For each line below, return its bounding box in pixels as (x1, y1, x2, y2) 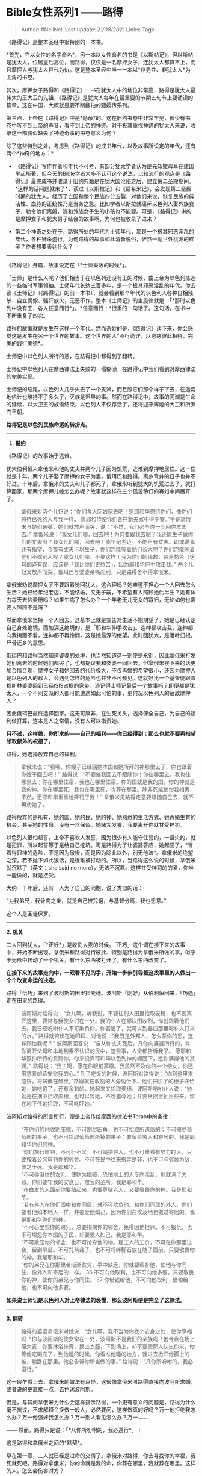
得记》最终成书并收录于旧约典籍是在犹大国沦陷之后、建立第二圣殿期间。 (14, 177, 194, 184)
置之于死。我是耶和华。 (20, 1163, 79, 1170)
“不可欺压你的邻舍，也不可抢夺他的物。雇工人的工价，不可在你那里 (20, 1238, 187, 1245)
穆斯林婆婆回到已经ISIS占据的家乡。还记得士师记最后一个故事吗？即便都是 (6, 682, 190, 689)
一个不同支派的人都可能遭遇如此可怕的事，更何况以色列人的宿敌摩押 (22, 689, 191, 696)
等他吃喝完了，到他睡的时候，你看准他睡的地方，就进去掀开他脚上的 (20, 1350, 190, 1357)
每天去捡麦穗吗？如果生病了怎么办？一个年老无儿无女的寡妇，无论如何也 (11, 596, 191, 603)
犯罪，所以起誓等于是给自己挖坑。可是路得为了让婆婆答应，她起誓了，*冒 (11, 841, 194, 849)
